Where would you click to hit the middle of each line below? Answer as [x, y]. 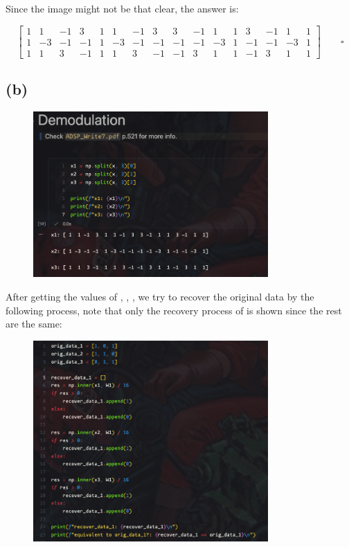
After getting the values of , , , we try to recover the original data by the [160, 296]
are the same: [34, 324]
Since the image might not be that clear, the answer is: [122, 8]
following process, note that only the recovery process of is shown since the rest [174, 310]
